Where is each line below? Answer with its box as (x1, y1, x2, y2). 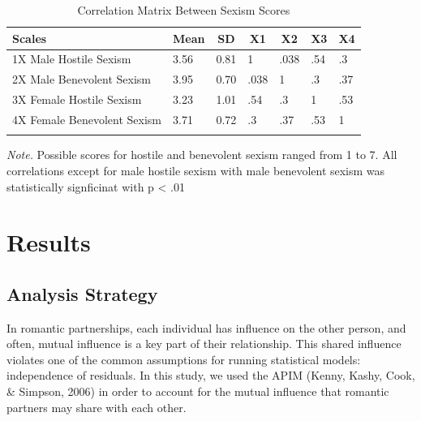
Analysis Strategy (6, 281, 158, 306)
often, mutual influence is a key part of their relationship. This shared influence (6, 335, 402, 352)
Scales (12, 29, 47, 46)
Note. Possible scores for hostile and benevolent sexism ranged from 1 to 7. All (6, 146, 397, 163)
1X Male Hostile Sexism (12, 50, 131, 67)
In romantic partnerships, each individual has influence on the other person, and (6, 319, 406, 336)
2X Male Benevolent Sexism (12, 71, 151, 88)
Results (6, 226, 91, 259)
